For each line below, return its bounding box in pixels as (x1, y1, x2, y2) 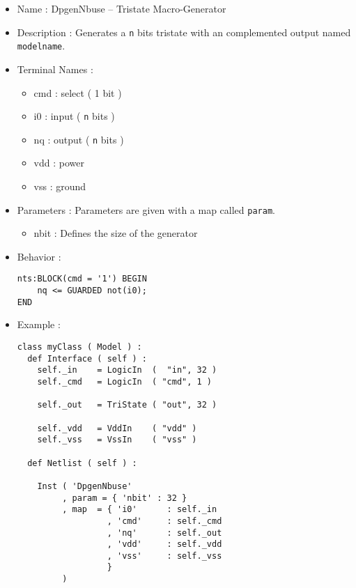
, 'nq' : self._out (107, 527, 222, 538)
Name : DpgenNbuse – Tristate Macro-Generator (17, 1, 226, 15)
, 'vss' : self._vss (107, 550, 222, 561)
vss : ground (33, 179, 86, 193)
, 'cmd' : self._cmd (107, 516, 222, 526)
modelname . (17, 38, 65, 53)
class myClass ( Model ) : (17, 342, 142, 352)
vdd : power (33, 155, 84, 170)
